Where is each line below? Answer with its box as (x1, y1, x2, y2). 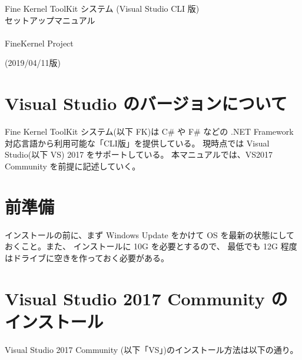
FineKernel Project (5, 36, 74, 49)
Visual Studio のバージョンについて (5, 91, 287, 115)
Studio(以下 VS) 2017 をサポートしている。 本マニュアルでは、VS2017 (5, 148, 273, 161)
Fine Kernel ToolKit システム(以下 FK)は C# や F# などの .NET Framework (5, 125, 294, 138)
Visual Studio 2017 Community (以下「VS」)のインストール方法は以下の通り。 (5, 343, 298, 355)
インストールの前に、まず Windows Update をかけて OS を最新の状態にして (5, 228, 295, 241)
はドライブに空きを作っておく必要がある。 (5, 251, 169, 264)
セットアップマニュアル (5, 14, 95, 26)
